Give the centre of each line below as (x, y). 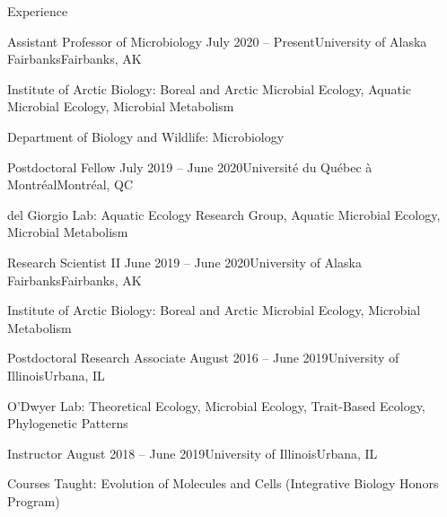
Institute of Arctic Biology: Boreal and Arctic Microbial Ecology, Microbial (214, 310)
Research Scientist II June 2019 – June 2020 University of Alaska (184, 262)
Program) (34, 500)
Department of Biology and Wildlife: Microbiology (146, 136)
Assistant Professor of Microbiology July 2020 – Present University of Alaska (217, 41)
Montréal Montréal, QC (70, 184)
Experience (38, 11)
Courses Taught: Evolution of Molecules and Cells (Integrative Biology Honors (223, 483)
